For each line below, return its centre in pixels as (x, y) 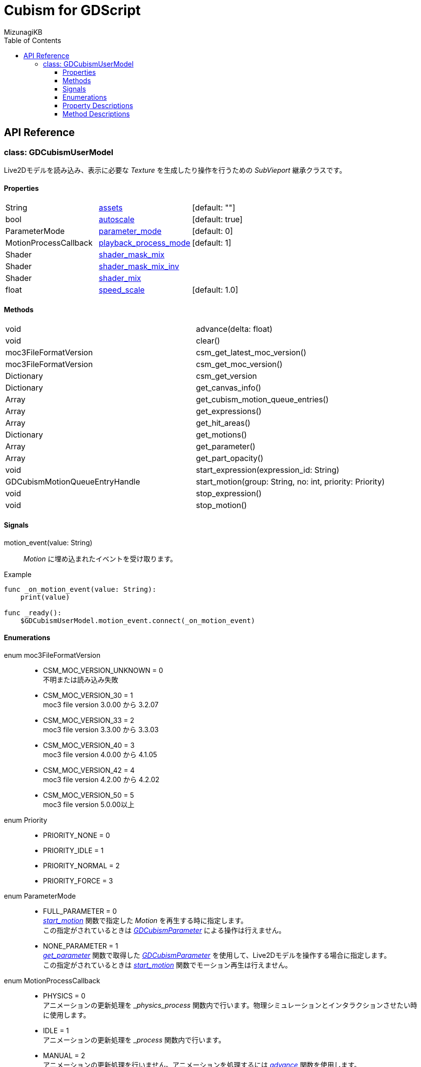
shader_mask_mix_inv (139, 267)
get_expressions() (229, 411)
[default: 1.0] (215, 290)
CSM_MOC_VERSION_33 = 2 (89, 720)
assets (111, 208)
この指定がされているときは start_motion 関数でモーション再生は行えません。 (168, 965)
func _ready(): (33, 613)
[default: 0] (212, 231)
